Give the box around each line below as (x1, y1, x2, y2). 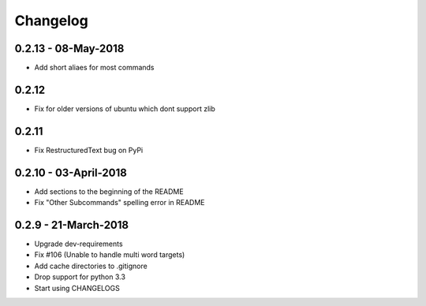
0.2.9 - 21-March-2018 (14, 218, 129, 232)
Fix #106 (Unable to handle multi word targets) (34, 250, 185, 259)
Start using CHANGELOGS (34, 283, 120, 293)
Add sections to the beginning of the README (34, 186, 185, 196)
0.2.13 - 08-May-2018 (14, 42, 125, 55)
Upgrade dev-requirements (34, 239, 123, 248)
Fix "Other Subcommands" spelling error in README (34, 198, 205, 207)
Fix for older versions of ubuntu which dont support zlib (34, 103, 216, 114)
